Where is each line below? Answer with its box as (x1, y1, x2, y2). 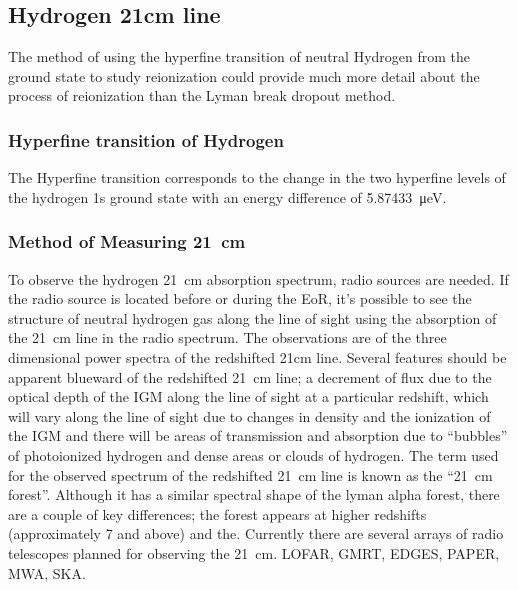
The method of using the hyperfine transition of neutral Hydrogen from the (8, 46, 471, 67)
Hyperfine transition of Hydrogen (8, 127, 284, 152)
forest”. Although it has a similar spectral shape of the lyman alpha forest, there (8, 484, 500, 505)
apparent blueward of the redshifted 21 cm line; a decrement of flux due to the (8, 366, 492, 387)
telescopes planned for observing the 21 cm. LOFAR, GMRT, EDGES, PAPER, (8, 542, 500, 563)
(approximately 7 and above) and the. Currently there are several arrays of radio (8, 523, 504, 544)
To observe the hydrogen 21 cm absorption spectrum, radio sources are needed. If (8, 268, 509, 289)
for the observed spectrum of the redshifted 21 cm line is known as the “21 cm (8, 464, 493, 485)
